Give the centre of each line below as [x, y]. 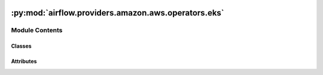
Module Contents [37, 30]
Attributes [24, 61]
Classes [22, 46]
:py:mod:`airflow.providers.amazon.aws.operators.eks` [118, 13]
